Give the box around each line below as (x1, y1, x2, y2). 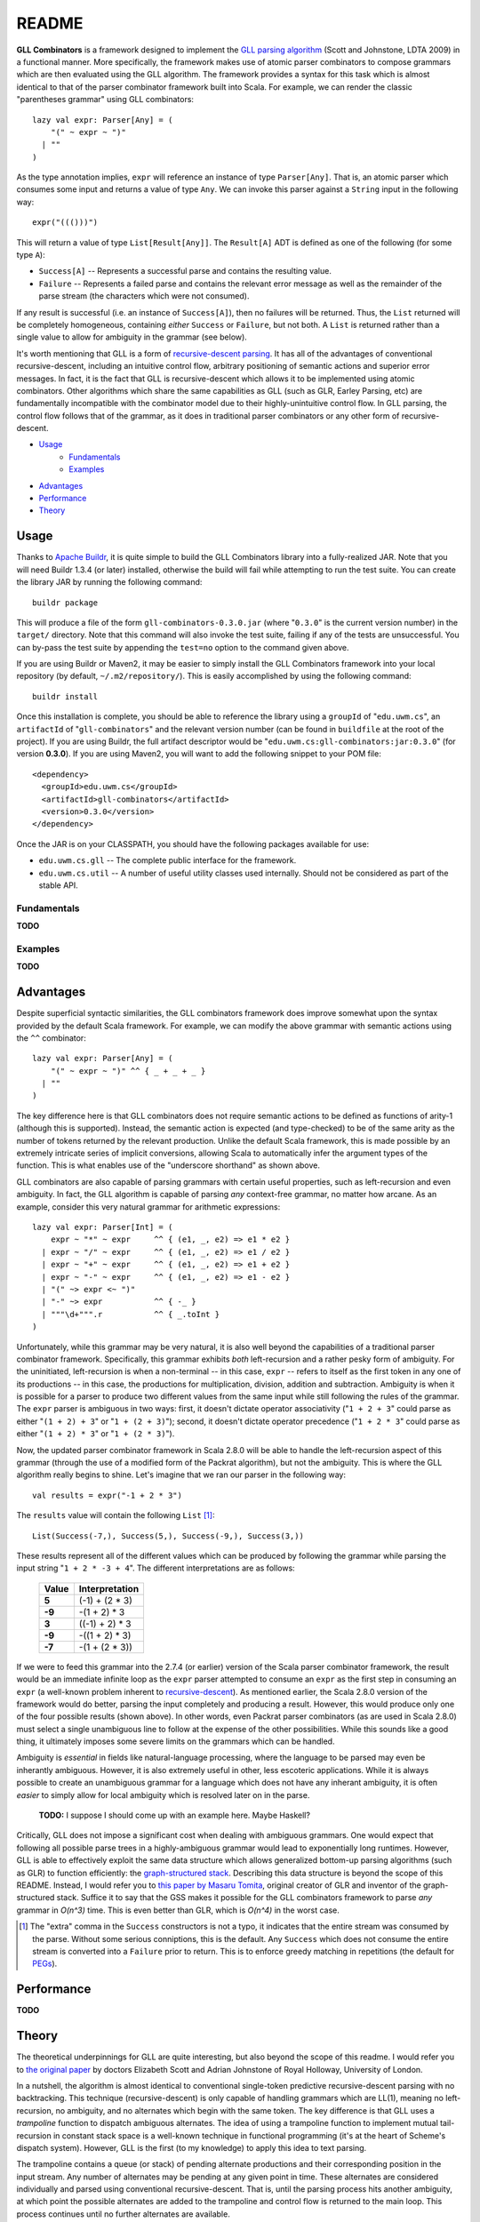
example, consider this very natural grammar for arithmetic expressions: (16, 1201, 281, 1212)
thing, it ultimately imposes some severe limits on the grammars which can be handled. (16, 1736, 335, 1746)
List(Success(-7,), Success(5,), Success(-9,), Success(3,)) (32, 1531, 304, 1541)
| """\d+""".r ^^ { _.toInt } (41, 1309, 220, 1319)
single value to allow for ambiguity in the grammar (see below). (16, 332, 248, 342)
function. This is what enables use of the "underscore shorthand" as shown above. (16, 1160, 320, 1171)
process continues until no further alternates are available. (16, 2209, 230, 2219)
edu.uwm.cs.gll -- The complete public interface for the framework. (38, 855, 297, 866)
